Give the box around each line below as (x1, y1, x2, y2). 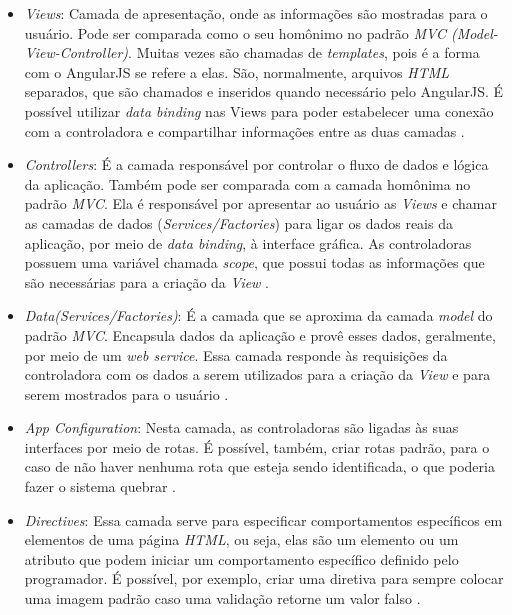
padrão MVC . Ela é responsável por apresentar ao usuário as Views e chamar (24, 193, 498, 214)
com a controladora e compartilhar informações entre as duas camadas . (24, 120, 465, 141)
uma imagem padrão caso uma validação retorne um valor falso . (24, 588, 421, 609)
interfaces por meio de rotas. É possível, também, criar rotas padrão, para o (24, 436, 490, 457)
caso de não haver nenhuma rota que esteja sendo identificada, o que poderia (24, 456, 495, 477)
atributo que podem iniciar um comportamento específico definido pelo (24, 548, 459, 569)
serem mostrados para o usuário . (24, 383, 229, 404)
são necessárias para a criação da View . (24, 271, 269, 292)
